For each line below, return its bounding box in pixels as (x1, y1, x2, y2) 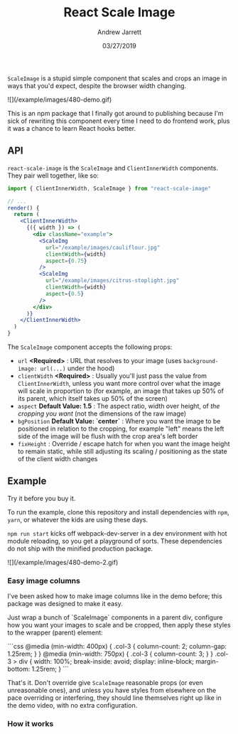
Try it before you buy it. (7, 494, 76, 502)
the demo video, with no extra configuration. (7, 701, 138, 710)
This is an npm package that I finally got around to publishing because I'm (7, 109, 224, 117)
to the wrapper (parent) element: (7, 628, 103, 637)
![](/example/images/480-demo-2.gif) (7, 558, 119, 566)
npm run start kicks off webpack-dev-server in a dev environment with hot (7, 529, 227, 537)
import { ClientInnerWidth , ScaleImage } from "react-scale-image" (7, 185, 212, 192)
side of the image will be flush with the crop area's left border (17, 432, 198, 441)
